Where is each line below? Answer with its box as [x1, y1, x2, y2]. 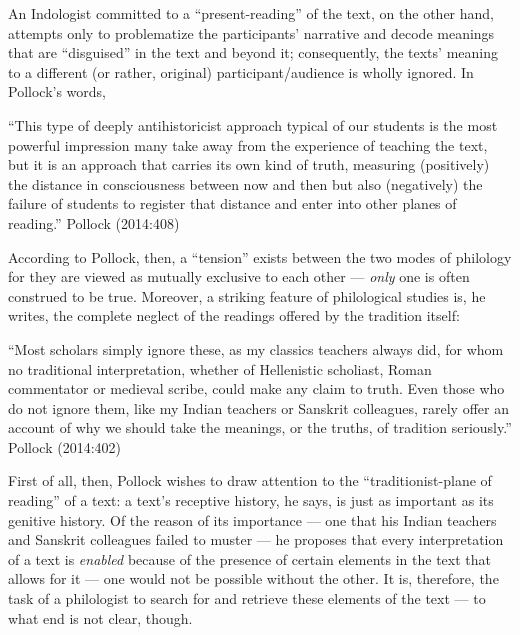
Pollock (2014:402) [8, 436, 121, 457]
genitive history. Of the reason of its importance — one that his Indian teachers [8, 509, 497, 530]
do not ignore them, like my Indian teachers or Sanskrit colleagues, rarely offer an [8, 397, 509, 418]
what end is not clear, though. [8, 607, 193, 628]
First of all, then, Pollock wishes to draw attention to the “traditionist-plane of [8, 470, 492, 491]
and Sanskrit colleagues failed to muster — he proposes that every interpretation [8, 529, 504, 550]
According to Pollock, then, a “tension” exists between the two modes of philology [8, 246, 512, 267]
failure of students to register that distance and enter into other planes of [8, 193, 457, 214]
